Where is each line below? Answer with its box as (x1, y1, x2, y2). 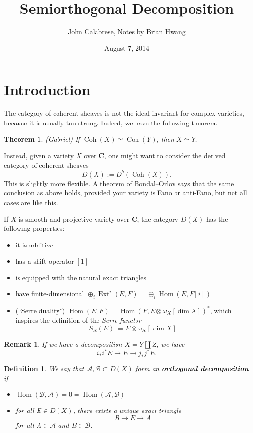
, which (210, 305, 232, 315)
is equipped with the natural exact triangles (15, 272, 146, 282)
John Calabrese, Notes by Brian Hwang (68, 26, 186, 37)
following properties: (4, 223, 65, 233)
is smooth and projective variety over (19, 213, 130, 224)
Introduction (4, 80, 91, 100)
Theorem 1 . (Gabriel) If (4, 134, 80, 144)
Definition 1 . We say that (4, 363, 84, 373)
